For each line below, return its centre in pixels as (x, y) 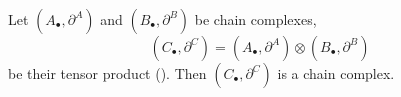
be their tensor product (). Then (107, 73)
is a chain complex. (336, 73)
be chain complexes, (255, 19)
